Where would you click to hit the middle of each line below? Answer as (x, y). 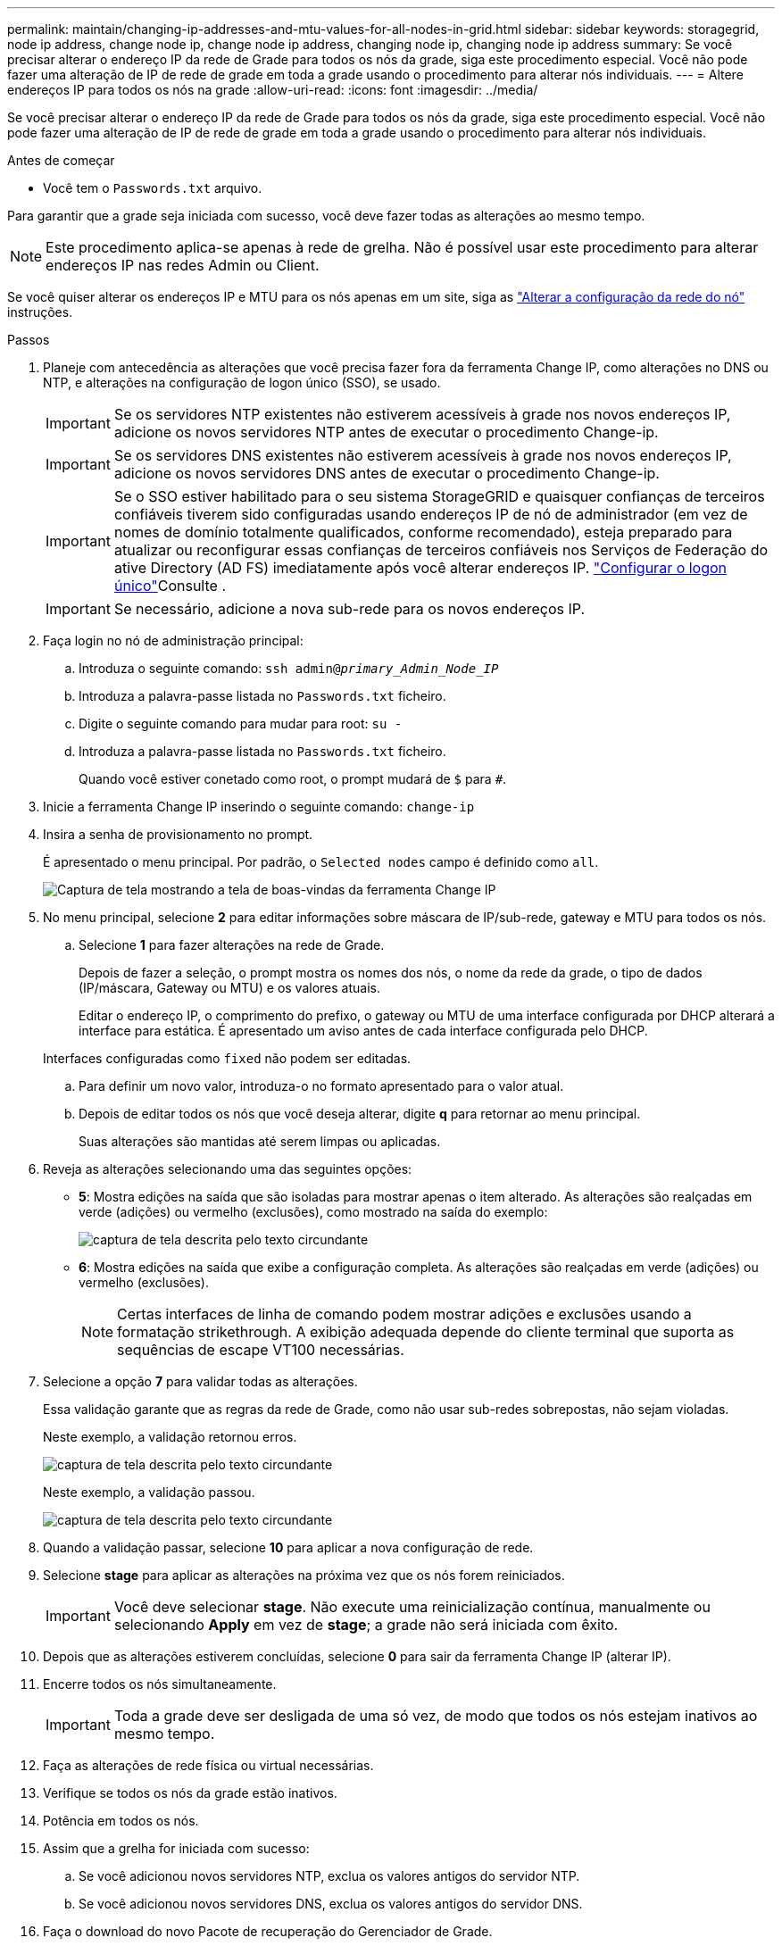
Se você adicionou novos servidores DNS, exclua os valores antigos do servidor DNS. (331, 1904)
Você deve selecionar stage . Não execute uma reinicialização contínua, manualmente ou (412, 1607)
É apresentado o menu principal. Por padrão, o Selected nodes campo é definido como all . (321, 862)
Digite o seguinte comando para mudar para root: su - (241, 724)
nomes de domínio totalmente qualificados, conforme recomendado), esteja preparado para (423, 532)
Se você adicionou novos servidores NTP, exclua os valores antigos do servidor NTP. (329, 1876)
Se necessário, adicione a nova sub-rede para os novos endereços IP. (349, 609)
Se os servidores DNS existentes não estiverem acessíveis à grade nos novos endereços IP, (423, 455)
